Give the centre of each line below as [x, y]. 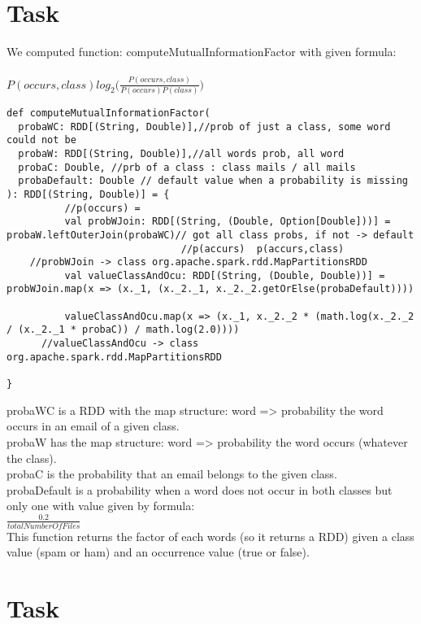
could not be [41, 140]
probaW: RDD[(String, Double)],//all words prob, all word [181, 153]
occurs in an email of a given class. [93, 426]
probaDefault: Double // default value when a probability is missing [213, 181]
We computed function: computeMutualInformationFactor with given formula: [202, 52]
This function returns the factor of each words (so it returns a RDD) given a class [210, 536]
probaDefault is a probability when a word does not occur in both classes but [200, 489]
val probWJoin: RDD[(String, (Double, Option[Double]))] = [228, 222]
